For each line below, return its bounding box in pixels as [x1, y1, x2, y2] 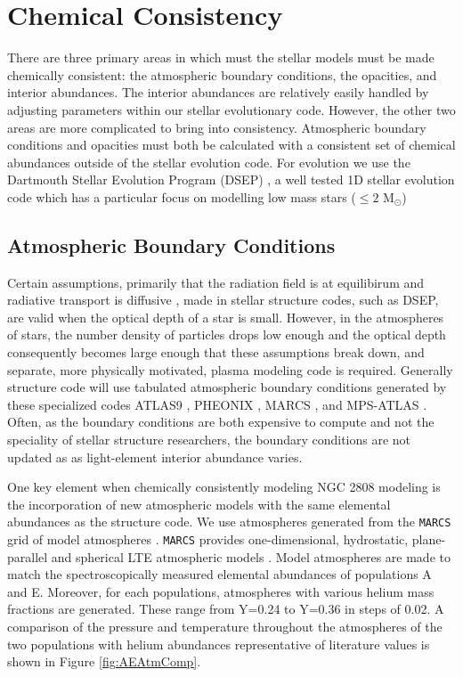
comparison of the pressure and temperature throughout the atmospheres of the [7, 617, 443, 636]
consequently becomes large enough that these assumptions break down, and [7, 343, 425, 362]
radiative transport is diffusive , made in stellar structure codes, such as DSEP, [7, 290, 439, 309]
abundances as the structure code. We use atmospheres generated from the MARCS [7, 512, 451, 531]
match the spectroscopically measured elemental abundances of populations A [7, 565, 432, 583]
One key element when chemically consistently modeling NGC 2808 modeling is [7, 477, 441, 496]
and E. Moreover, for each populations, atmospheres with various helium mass [7, 582, 435, 600]
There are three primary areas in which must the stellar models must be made [7, 48, 435, 67]
